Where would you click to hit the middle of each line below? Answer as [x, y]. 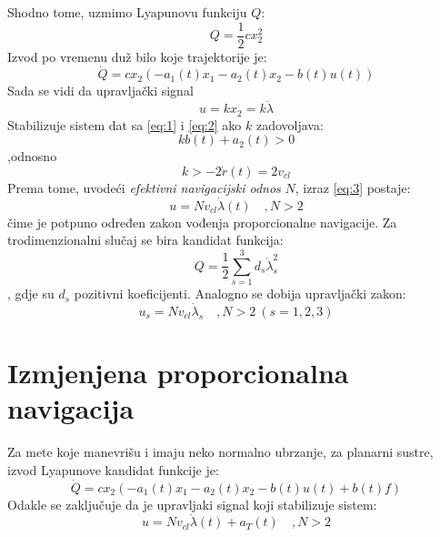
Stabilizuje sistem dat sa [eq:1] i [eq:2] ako [125, 124]
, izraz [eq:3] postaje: [353, 187]
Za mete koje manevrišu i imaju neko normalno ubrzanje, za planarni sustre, [220, 452]
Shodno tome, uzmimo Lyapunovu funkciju [127, 12]
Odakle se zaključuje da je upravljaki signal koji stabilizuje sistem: [192, 504]
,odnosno [32, 156]
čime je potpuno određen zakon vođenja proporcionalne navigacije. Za [202, 222]
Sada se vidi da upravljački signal [100, 91]
